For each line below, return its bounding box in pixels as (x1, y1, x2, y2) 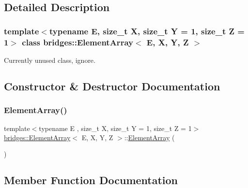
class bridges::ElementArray (22, 36, 133, 48)
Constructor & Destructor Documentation (4, 78, 220, 93)
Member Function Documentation (4, 172, 178, 187)
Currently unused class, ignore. (4, 55, 95, 65)
